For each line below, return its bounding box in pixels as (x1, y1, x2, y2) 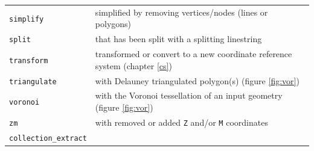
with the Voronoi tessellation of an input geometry (95, 89, 283, 102)
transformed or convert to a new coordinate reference (95, 48, 292, 60)
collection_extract (9, 134, 87, 143)
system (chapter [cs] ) (95, 59, 172, 72)
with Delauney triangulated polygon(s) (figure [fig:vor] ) (95, 74, 300, 87)
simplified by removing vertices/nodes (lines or (95, 5, 268, 18)
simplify (9, 14, 44, 23)
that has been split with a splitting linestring (95, 32, 262, 45)
